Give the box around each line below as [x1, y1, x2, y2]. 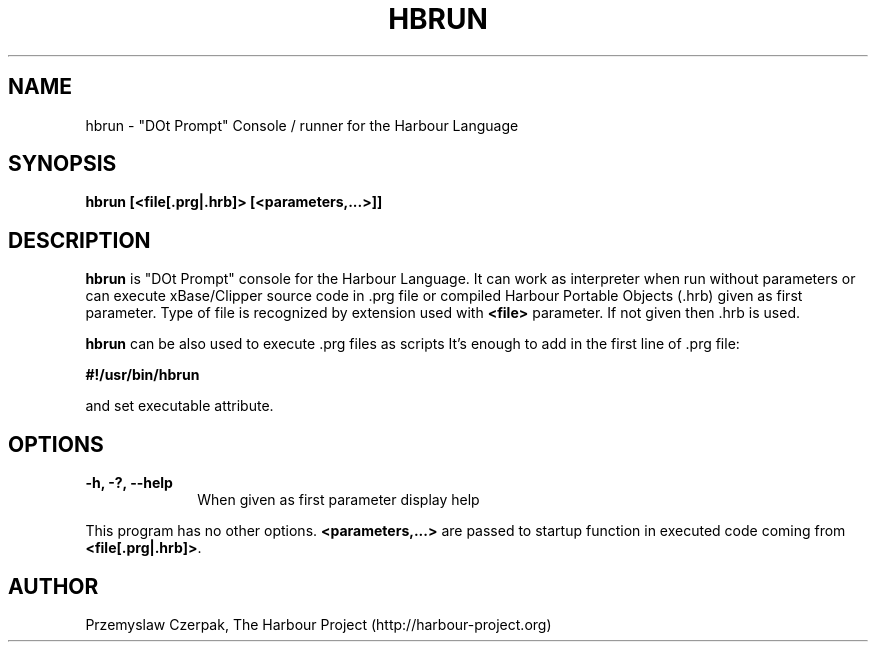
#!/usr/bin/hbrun [85, 366, 200, 384]
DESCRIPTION [8, 227, 151, 253]
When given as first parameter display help [197, 491, 480, 509]
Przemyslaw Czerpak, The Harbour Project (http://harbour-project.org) [85, 615, 552, 633]
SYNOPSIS [8, 151, 117, 177]
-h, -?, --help [85, 474, 173, 492]
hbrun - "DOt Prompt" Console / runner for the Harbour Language [85, 116, 519, 134]
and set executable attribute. [85, 397, 274, 415]
